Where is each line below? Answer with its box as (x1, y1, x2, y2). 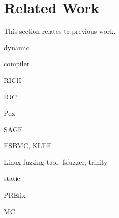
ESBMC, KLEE (4, 140, 51, 151)
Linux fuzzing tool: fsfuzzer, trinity (4, 157, 108, 167)
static (4, 173, 20, 183)
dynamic (4, 42, 29, 52)
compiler (4, 59, 30, 69)
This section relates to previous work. (4, 26, 116, 36)
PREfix (4, 190, 26, 200)
